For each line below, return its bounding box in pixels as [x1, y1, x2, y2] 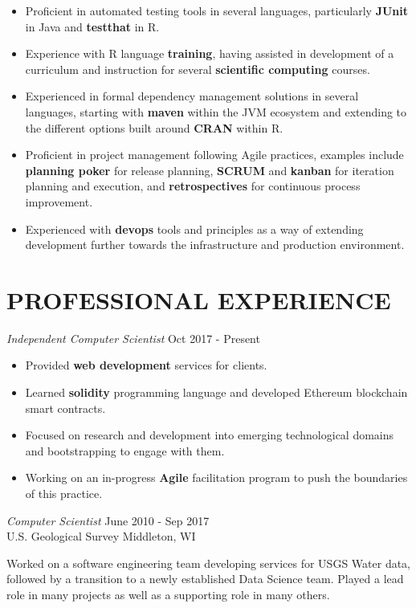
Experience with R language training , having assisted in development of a [25, 45, 394, 62]
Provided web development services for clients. [25, 357, 267, 373]
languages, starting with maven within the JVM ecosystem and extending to [25, 103, 407, 120]
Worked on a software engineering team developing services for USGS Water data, [6, 554, 411, 571]
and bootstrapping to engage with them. [25, 442, 225, 459]
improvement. [25, 193, 93, 210]
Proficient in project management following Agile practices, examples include [25, 146, 404, 163]
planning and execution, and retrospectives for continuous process [25, 178, 361, 194]
